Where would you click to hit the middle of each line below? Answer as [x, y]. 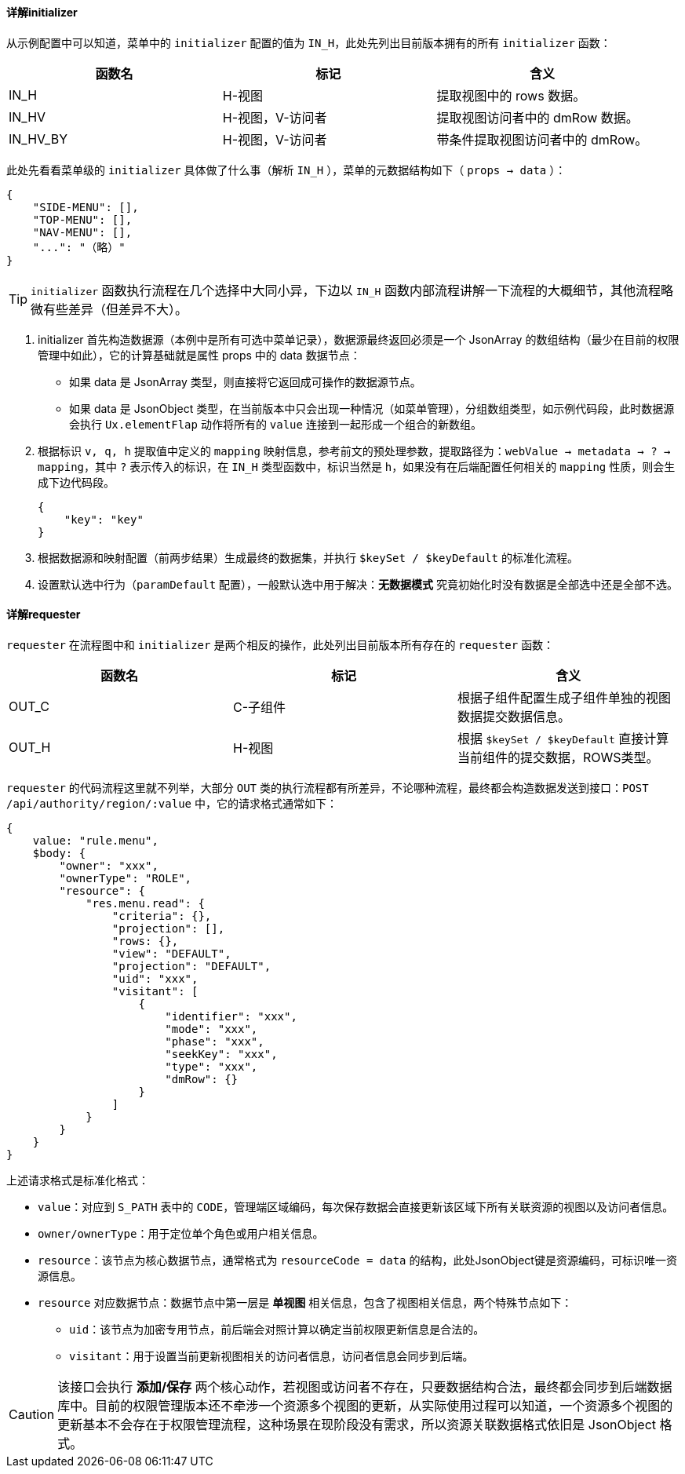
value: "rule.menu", [95, 840]
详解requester [44, 615]
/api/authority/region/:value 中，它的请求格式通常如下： [172, 803]
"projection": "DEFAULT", [191, 966]
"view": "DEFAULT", [171, 953]
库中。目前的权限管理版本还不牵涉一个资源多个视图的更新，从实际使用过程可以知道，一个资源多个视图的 [365, 1405]
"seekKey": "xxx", [221, 1054]
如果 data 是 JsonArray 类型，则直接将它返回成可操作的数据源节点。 [245, 381]
